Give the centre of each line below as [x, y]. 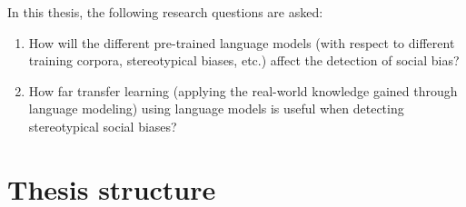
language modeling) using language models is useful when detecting [216, 108]
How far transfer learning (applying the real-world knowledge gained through [243, 90]
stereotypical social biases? [103, 126]
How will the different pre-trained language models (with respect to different [242, 42]
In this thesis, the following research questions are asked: [165, 12]
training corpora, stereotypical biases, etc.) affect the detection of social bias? [244, 60]
